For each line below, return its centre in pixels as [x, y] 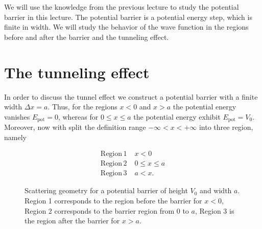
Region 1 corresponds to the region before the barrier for [113, 201]
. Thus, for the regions [82, 107]
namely [15, 137]
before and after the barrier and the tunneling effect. [87, 37]
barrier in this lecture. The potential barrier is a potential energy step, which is [128, 17]
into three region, [226, 127]
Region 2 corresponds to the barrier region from [100, 210]
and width [216, 190]
